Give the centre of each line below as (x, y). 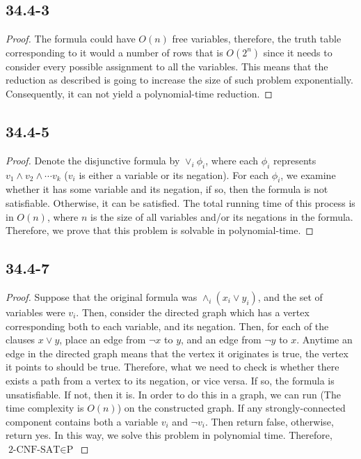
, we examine (308, 174)
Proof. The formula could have (71, 39)
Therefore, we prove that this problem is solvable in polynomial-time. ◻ (160, 230)
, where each (232, 160)
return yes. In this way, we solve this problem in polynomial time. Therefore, (169, 435)
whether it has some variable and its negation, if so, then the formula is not (167, 189)
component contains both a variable (82, 421)
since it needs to (298, 52)
